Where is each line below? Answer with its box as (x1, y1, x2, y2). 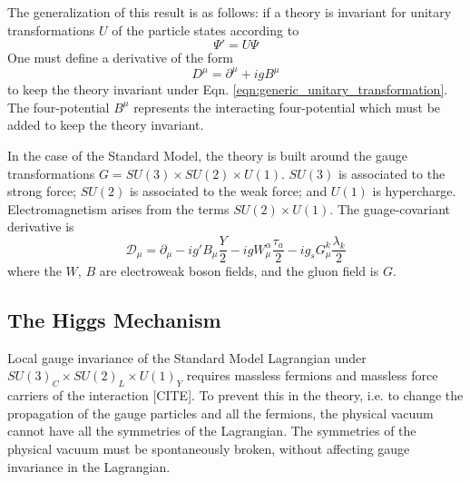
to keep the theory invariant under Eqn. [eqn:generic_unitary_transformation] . (7, 80, 448, 99)
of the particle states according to (112, 20, 299, 39)
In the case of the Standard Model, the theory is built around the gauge (7, 146, 407, 165)
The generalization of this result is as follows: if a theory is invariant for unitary (7, 3, 452, 21)
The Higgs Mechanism (7, 306, 221, 334)
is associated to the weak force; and (129, 182, 328, 201)
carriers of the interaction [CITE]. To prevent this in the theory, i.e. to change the (7, 386, 464, 405)
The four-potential (7, 97, 110, 116)
